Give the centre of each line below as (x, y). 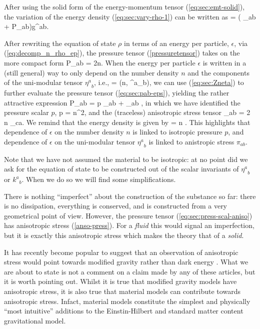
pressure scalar (26, 112)
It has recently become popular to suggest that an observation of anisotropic (121, 252)
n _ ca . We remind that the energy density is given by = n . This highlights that (127, 122)
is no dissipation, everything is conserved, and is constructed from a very (116, 206)
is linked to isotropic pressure (177, 132)
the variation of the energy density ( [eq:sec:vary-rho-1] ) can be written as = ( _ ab (130, 16)
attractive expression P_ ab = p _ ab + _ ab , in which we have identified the (122, 102)
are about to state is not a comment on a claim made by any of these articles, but (130, 271)
